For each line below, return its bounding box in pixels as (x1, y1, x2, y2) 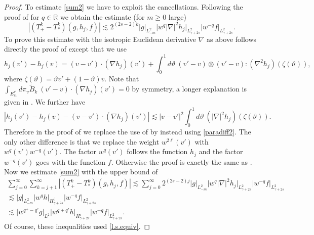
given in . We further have (4, 97, 86, 107)
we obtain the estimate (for (60, 11, 145, 22)
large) (168, 11, 186, 22)
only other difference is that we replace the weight (4, 136, 160, 147)
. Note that (104, 73, 139, 84)
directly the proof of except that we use (4, 43, 127, 54)
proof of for (4, 11, 40, 22)
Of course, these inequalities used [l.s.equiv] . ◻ (4, 220, 150, 231)
